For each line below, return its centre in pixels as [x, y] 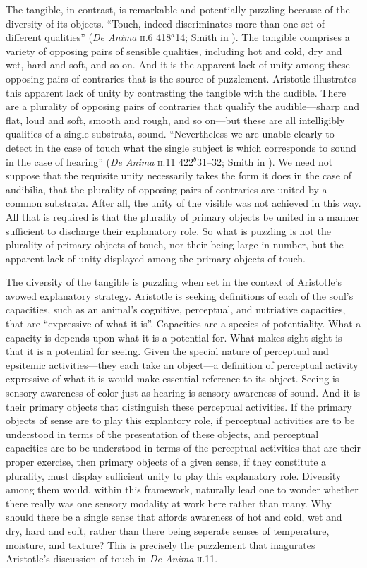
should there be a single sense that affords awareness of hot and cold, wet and [174, 517]
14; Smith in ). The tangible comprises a [263, 37]
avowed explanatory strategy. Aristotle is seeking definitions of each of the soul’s [180, 295]
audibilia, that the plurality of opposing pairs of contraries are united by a [167, 189]
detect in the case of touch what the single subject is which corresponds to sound [181, 147]
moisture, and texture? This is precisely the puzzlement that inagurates [161, 544]
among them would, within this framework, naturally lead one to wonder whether [182, 489]
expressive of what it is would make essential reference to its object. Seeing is [173, 379]
